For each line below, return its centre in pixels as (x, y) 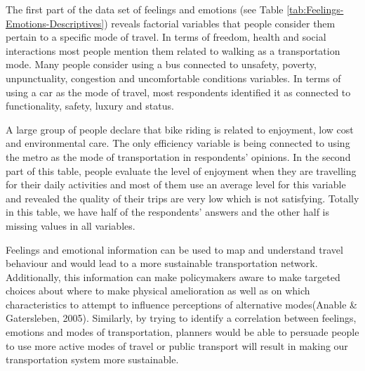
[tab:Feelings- (315, 9)
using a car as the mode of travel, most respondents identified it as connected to (178, 92)
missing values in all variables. (71, 225)
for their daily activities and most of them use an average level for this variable (176, 184)
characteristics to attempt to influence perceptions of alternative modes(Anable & (181, 304)
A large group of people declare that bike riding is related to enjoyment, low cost (180, 129)
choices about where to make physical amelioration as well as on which (158, 291)
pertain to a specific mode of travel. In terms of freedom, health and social (166, 37)
